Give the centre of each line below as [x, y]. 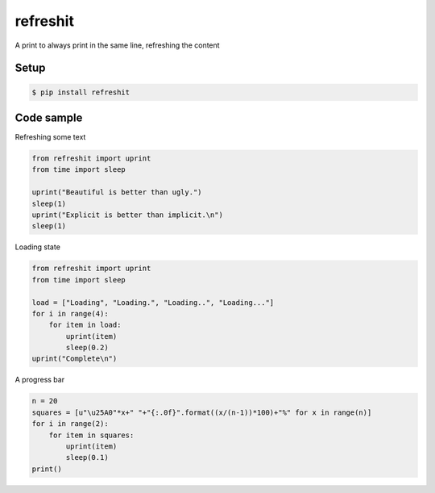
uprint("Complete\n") [75, 359]
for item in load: [85, 325]
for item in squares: [91, 435]
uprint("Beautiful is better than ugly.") [117, 192]
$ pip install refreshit [81, 92]
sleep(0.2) [87, 348]
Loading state [37, 247]
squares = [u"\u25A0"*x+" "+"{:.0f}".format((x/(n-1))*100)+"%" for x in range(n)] [202, 412]
